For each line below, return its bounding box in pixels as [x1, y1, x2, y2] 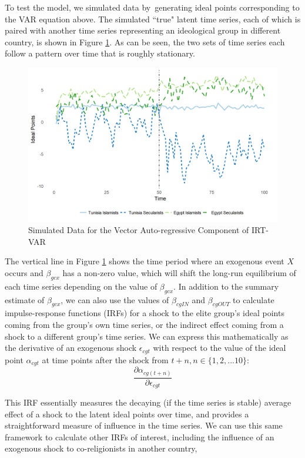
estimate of [5, 293, 45, 306]
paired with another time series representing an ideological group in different [5, 24, 281, 36]
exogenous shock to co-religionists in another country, [5, 442, 197, 454]
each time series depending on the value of [5, 280, 157, 292]
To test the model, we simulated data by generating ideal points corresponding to [5, 1, 300, 13]
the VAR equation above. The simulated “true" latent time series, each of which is [5, 12, 301, 25]
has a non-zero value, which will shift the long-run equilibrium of [62, 267, 296, 279]
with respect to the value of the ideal [153, 341, 286, 354]
